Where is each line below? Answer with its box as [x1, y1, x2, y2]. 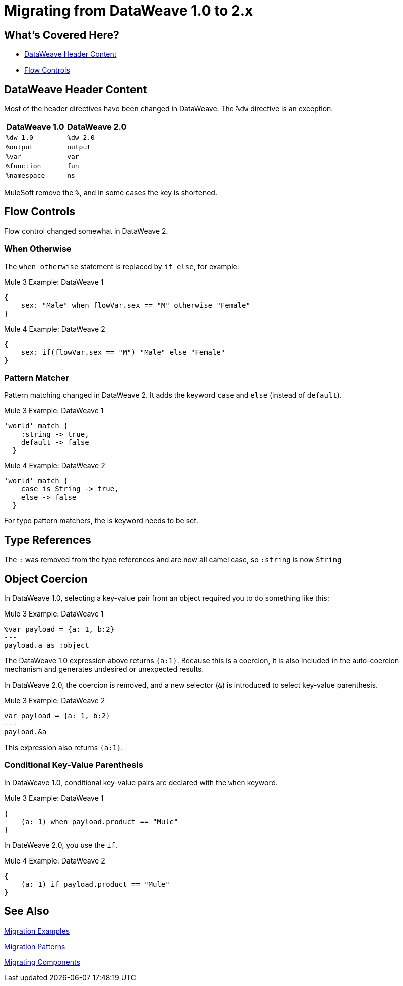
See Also [4, 905, 49, 918]
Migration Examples [4, 926, 70, 935]
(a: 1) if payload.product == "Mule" [21, 880, 170, 888]
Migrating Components [4, 957, 80, 966]
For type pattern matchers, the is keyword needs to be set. [4, 516, 198, 525]
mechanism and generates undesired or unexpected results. [4, 665, 204, 674]
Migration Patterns [4, 942, 65, 951]
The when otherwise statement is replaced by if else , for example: [4, 262, 239, 271]
